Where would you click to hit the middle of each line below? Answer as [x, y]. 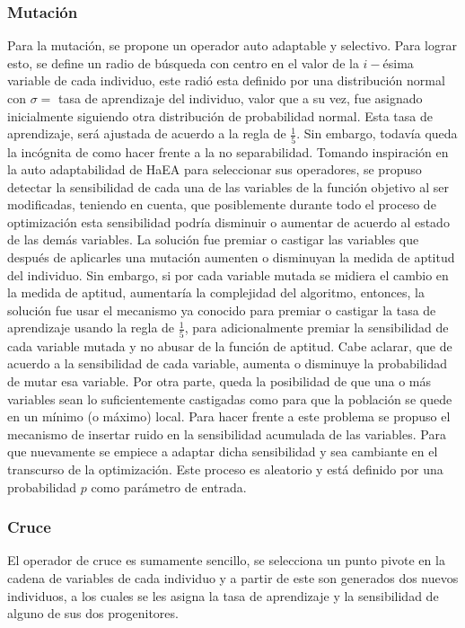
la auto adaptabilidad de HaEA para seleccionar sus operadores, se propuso [215, 169]
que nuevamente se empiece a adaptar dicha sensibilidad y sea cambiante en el [223, 451]
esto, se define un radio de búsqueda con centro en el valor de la [183, 62]
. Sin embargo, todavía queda [377, 133]
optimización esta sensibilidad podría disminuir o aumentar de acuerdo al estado [228, 221]
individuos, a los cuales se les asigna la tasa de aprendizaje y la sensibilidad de [223, 595]
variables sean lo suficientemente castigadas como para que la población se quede [230, 398]
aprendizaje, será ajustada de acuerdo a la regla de [147, 133]
